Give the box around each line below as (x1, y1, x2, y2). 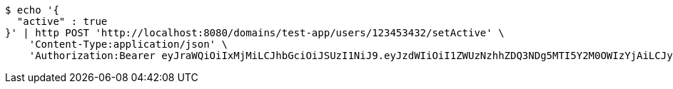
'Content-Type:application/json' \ (29, 38, 228, 50)
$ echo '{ (5, 4, 59, 16)
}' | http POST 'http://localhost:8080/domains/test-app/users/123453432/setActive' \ (5, 27, 505, 38)
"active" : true (16, 16, 108, 27)
